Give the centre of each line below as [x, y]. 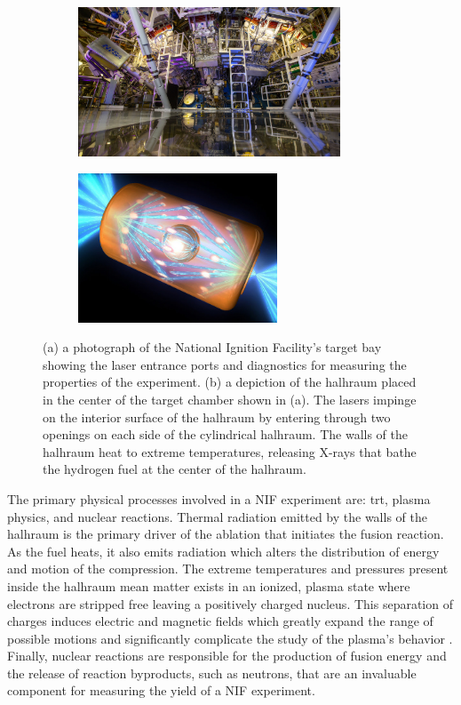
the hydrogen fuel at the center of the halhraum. [175, 469]
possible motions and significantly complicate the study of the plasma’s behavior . [230, 638]
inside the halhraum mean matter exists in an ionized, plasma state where [209, 585]
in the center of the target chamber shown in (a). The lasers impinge [230, 399]
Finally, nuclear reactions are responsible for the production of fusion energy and [227, 656]
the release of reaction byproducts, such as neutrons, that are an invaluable [212, 673]
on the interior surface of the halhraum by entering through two [217, 417]
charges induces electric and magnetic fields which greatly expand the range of [220, 621]
